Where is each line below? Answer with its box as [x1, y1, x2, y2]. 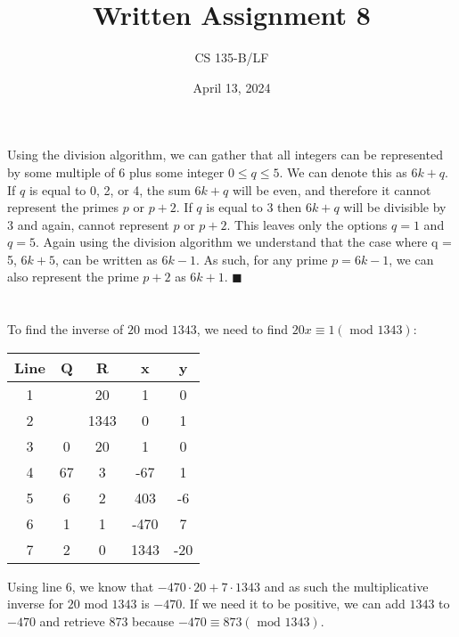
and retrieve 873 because [39, 612, 175, 631]
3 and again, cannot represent [7, 215, 169, 233]
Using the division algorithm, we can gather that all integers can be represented [7, 145, 443, 164]
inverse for [7, 594, 64, 613]
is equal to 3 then [206, 198, 302, 216]
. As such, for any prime [195, 249, 328, 268]
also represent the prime [7, 267, 139, 286]
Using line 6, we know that [7, 576, 154, 595]
